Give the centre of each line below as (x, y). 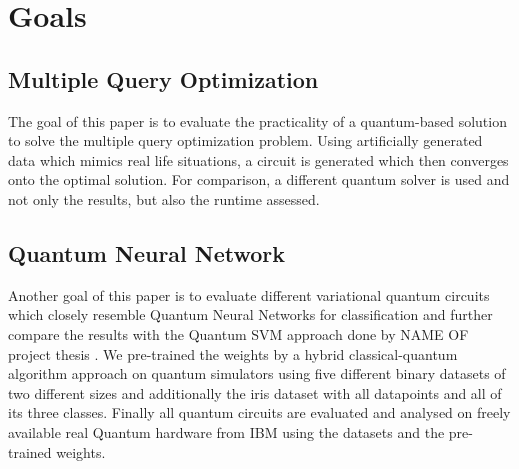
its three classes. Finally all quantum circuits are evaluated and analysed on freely (259, 412)
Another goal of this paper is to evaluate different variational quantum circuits (249, 294)
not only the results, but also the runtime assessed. (164, 198)
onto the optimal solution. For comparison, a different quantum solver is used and (259, 179)
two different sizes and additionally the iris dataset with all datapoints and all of (255, 392)
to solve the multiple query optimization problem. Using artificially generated (245, 140)
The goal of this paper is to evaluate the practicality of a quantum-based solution (257, 120)
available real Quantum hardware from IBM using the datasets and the (226, 431)
